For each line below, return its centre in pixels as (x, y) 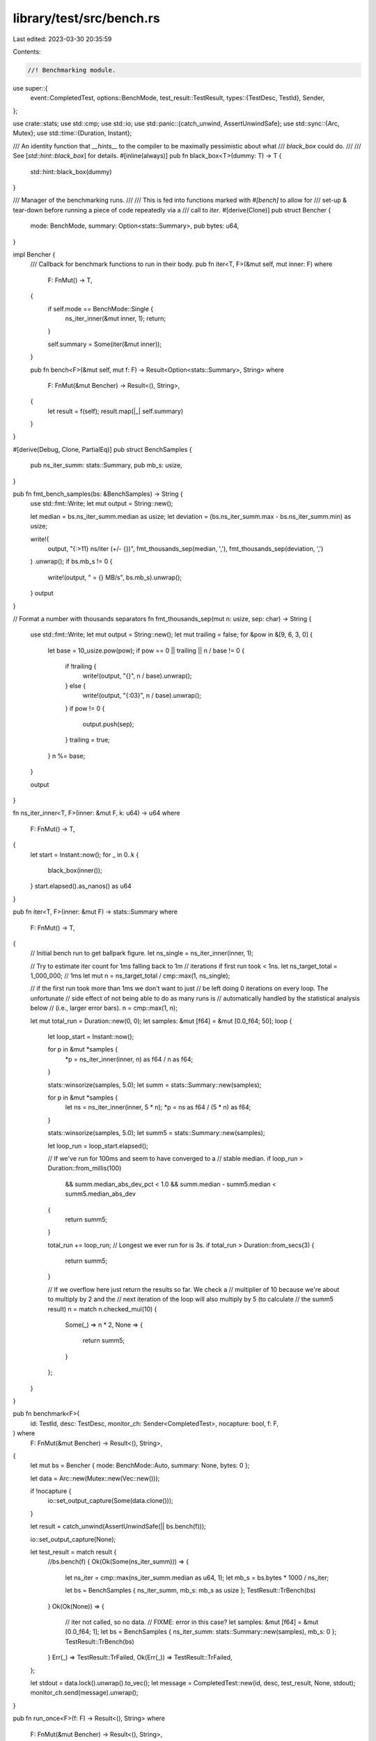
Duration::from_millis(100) (85, 1168)
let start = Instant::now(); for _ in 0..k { (85, 854)
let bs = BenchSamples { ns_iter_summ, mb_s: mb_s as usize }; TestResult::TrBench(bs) (190, 1591)
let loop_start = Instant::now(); (91, 1037)
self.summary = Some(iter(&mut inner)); (105, 344)
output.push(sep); (108, 724)
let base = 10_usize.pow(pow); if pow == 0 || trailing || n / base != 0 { (146, 650)
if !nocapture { (51, 1491)
